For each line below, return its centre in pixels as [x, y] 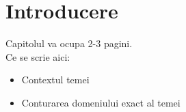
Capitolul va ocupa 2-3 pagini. [69, 43]
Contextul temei [55, 80]
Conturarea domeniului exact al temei [101, 102]
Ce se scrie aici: [38, 56]
